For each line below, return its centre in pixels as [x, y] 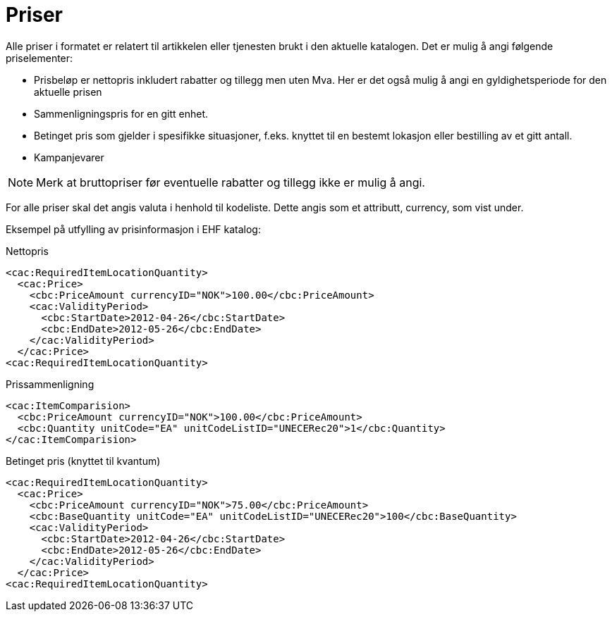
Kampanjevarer [69, 157]
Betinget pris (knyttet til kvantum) [83, 461]
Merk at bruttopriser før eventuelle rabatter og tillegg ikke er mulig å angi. [231, 182]
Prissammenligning [50, 384]
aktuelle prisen [68, 92]
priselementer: [39, 58]
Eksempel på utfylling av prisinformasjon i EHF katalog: [133, 229]
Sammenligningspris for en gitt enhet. [121, 113]
